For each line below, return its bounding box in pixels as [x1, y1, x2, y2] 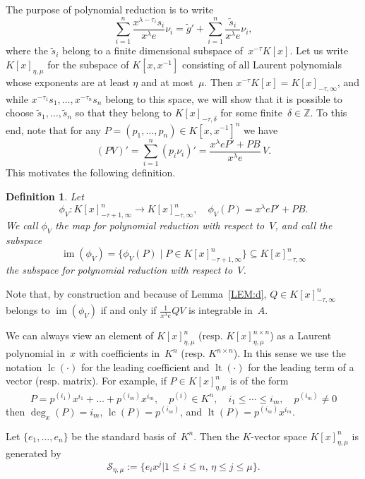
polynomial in [6, 346, 66, 360]
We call [6, 217, 38, 232]
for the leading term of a [248, 359, 354, 374]
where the [6, 43, 48, 58]
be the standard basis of [71, 428, 176, 443]
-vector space [251, 428, 307, 443]
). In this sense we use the [233, 346, 346, 360]
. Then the [193, 428, 239, 443]
